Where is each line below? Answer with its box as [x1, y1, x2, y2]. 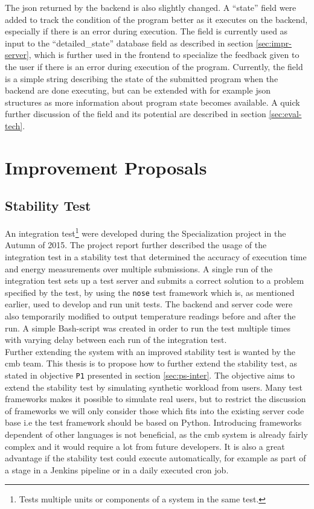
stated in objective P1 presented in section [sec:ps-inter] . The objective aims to [5, 368, 295, 381]
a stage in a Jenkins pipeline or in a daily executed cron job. [5, 463, 229, 476]
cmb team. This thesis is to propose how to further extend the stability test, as [5, 357, 298, 370]
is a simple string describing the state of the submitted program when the [5, 72, 278, 85]
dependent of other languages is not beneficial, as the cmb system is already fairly [5, 427, 308, 440]
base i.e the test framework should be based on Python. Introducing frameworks [5, 416, 302, 429]
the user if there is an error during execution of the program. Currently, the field [5, 60, 303, 72]
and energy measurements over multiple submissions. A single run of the [5, 262, 273, 275]
